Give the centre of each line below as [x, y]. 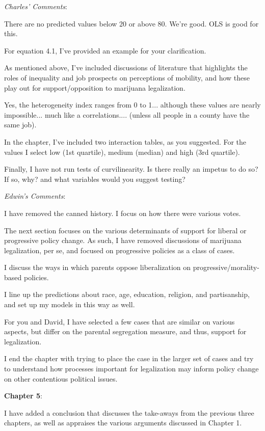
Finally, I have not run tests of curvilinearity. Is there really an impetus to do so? [131, 169]
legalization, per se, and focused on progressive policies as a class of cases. [120, 250]
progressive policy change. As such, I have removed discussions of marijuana [123, 240]
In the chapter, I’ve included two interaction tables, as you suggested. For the [125, 141]
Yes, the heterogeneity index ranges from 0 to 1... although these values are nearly [132, 105]
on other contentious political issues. [61, 378]
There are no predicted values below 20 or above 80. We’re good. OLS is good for [131, 23]
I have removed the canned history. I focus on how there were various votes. [123, 213]
